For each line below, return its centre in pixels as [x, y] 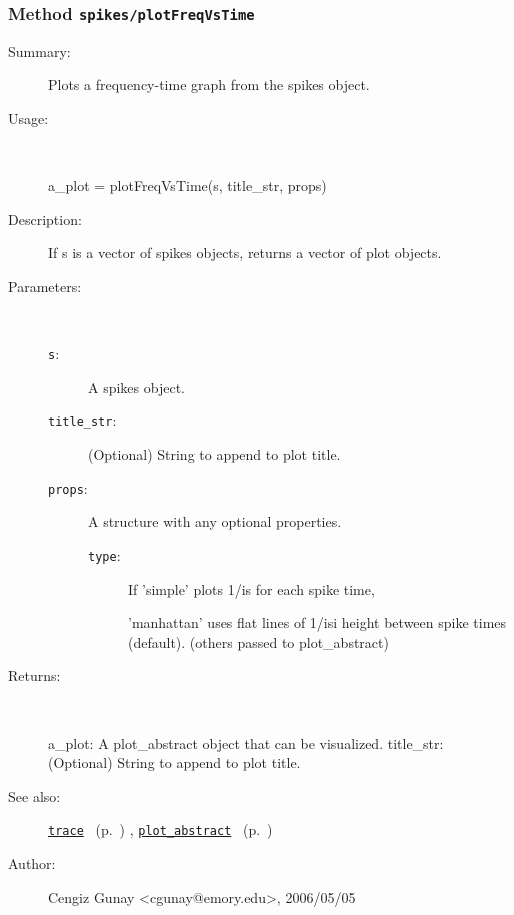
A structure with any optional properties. [215, 521]
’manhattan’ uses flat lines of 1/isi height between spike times [317, 622]
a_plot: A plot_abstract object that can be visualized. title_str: [246, 742]
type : [104, 554]
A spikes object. [136, 386]
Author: [32, 862]
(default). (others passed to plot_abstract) [258, 641]
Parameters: [45, 285]
